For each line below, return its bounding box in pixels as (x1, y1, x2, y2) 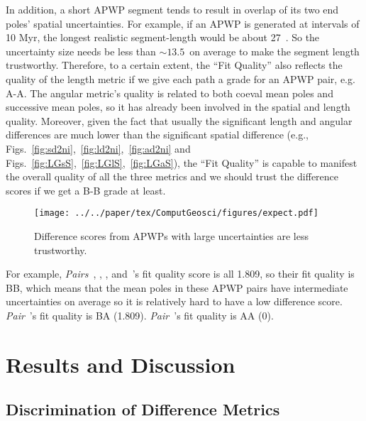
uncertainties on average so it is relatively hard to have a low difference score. (6, 294, 343, 309)
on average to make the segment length (189, 43, 360, 58)
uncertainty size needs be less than (6, 43, 156, 58)
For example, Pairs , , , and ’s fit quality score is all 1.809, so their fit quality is (6, 266, 355, 281)
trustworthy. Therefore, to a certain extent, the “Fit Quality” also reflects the (6, 58, 343, 72)
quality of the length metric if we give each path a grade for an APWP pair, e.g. (6, 71, 355, 86)
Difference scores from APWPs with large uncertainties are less (34, 228, 309, 243)
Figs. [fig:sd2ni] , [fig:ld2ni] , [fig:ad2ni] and (6, 141, 191, 155)
